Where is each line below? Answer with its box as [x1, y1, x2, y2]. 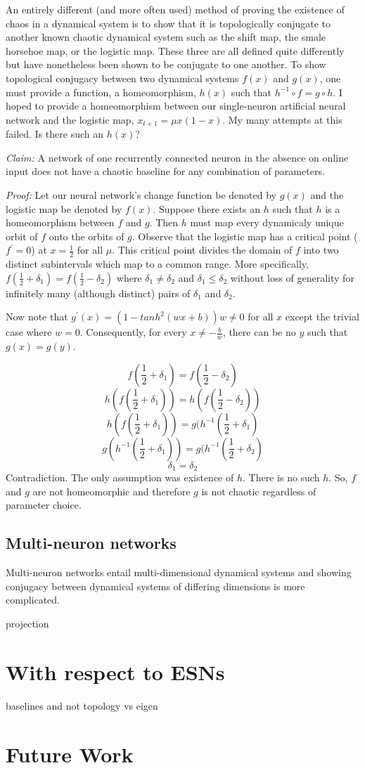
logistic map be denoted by [6, 201, 122, 216]
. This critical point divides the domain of [112, 242, 293, 257]
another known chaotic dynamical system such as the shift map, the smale [6, 30, 326, 44]
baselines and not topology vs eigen [6, 698, 158, 712]
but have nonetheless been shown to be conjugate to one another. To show [6, 57, 326, 72]
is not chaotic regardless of [201, 483, 316, 498]
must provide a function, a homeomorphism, [6, 84, 196, 99]
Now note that [6, 309, 68, 324]
